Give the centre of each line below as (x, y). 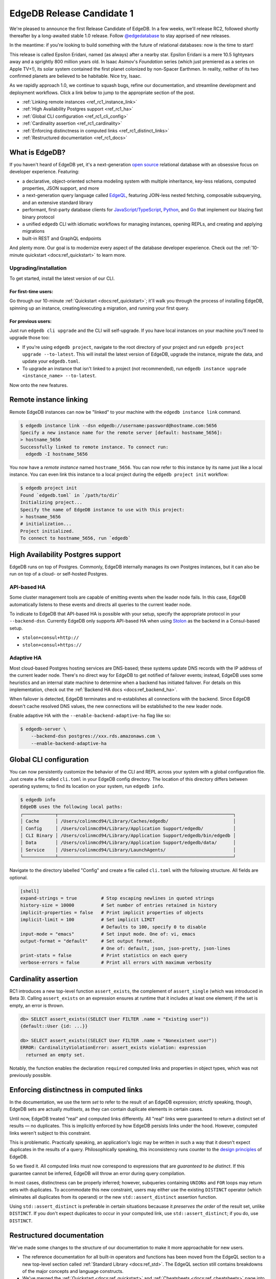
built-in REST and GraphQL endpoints (62, 238)
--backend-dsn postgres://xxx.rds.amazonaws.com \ (96, 736)
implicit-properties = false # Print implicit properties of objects (112, 912)
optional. (19, 877)
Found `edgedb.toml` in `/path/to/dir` (70, 495)
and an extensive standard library (57, 203)
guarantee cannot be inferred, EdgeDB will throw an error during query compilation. (98, 1173)
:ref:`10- (250, 248)
